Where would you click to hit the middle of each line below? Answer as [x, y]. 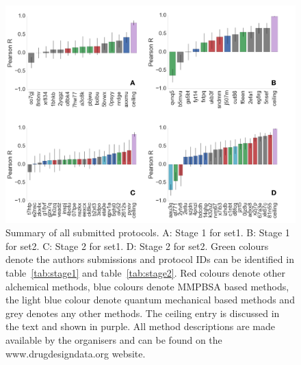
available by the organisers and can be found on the [114, 339]
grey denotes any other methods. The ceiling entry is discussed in [143, 313]
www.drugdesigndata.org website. [76, 353]
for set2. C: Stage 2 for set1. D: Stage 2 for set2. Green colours [137, 246]
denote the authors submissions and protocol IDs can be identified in [150, 259]
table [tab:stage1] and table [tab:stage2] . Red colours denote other [145, 272]
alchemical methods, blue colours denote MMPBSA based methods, [147, 286]
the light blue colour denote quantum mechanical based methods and [150, 300]
